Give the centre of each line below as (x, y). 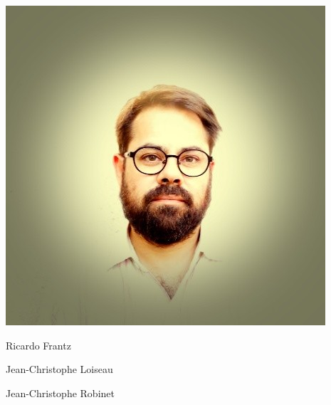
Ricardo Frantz (38, 345)
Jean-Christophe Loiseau (59, 369)
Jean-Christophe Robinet (60, 393)
